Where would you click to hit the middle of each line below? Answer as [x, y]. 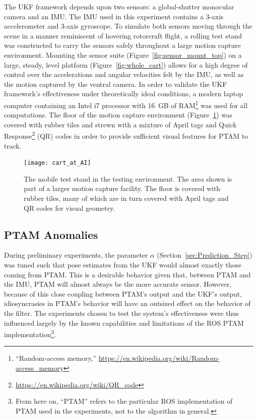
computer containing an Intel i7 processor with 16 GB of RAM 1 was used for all [126, 104]
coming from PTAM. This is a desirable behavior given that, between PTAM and [127, 274]
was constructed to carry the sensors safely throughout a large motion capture [123, 45]
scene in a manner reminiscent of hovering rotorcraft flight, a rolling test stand [123, 35]
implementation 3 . [30, 333]
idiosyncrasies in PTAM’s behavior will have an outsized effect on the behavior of [127, 303]
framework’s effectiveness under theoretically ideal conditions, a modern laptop [124, 94]
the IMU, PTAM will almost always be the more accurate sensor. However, [118, 284]
